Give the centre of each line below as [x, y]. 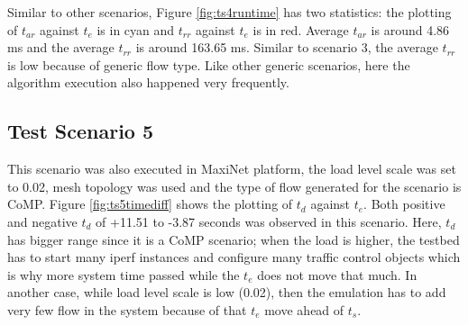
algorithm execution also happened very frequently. [148, 82]
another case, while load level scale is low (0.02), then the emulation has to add [227, 292]
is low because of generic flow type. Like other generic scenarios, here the [209, 64]
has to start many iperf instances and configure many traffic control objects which [234, 257]
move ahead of [304, 309]
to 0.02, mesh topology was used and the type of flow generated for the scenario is [234, 186]
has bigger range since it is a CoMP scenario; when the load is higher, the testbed [234, 239]
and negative [42, 221]
